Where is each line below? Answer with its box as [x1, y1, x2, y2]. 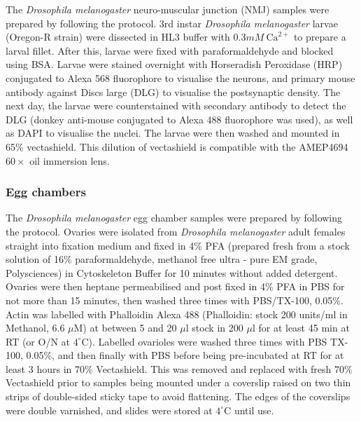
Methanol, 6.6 [6, 320, 65, 335]
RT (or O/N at [6, 334, 71, 348]
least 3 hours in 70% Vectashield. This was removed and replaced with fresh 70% [6, 361, 353, 376]
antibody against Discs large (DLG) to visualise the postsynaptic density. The [6, 84, 341, 99]
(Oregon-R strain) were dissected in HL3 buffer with [6, 29, 230, 44]
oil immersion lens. [29, 153, 110, 168]
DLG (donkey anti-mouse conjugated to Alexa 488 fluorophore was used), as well [6, 111, 353, 126]
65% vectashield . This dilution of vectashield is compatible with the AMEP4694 [6, 139, 348, 154]
